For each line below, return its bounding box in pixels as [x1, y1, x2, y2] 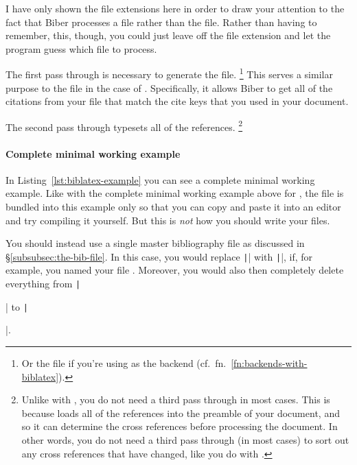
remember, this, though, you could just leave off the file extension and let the [5, 28, 331, 43]
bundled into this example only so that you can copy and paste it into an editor [5, 200, 341, 214]
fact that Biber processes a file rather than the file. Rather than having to [5, 14, 317, 29]
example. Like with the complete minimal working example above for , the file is [5, 186, 344, 200]
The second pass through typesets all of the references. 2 [5, 117, 243, 134]
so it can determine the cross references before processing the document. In [21, 419, 338, 433]
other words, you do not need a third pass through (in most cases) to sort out [21, 432, 349, 446]
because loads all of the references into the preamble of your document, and [21, 405, 340, 420]
